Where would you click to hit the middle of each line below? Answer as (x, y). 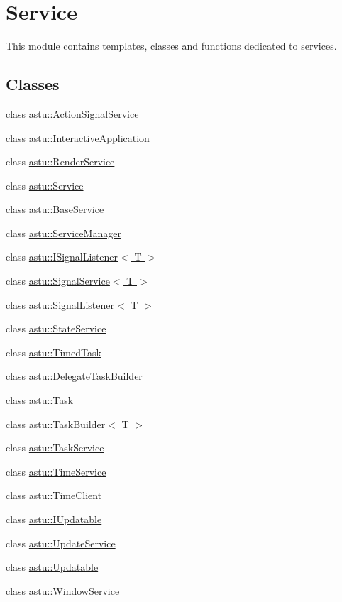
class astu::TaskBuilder (56, 423)
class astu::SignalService (58, 281)
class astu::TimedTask (54, 352)
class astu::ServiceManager (64, 232)
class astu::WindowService (63, 590)
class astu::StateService (56, 328)
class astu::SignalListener (60, 304)
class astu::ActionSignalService (72, 113)
